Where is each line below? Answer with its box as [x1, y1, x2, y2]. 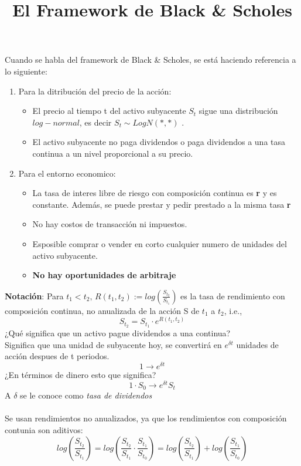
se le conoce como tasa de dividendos [20, 389, 152, 401]
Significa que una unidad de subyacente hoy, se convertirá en [5, 338, 222, 350]
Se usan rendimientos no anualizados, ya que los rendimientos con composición [5, 412, 287, 424]
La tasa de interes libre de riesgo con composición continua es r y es [32, 187, 277, 199]
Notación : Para [5, 289, 64, 302]
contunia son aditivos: [5, 423, 83, 435]
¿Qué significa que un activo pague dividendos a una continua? [5, 327, 231, 339]
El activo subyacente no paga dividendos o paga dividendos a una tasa [32, 136, 286, 148]
